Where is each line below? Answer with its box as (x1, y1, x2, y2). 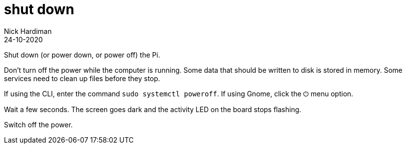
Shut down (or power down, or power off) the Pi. (4, 50, 161, 59)
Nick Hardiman (4, 27, 52, 35)
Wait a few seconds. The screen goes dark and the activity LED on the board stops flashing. (4, 105, 301, 114)
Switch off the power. (4, 120, 73, 129)
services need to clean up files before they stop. (4, 74, 161, 83)
